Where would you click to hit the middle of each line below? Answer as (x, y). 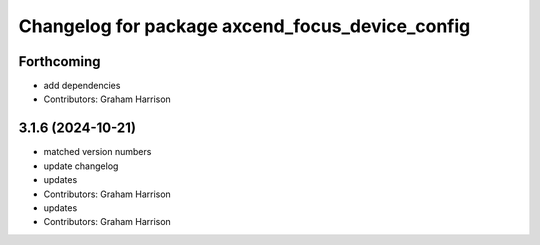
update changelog (81, 166)
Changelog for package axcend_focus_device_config (244, 26)
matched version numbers (97, 152)
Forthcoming (59, 61)
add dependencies (82, 86)
